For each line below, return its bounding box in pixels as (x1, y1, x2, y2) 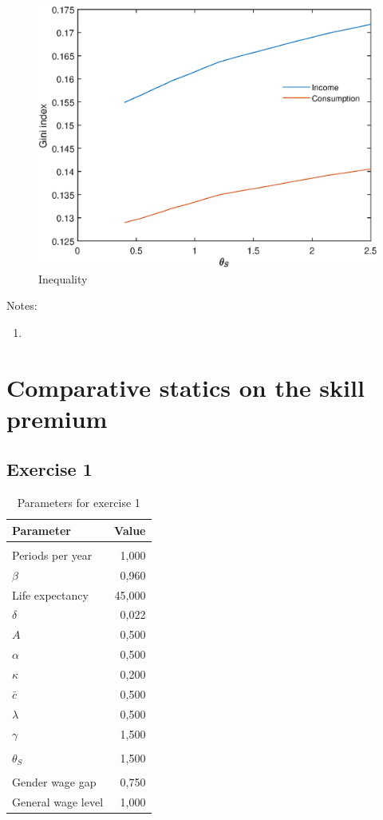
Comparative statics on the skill (6, 370, 365, 403)
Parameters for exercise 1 (17, 494, 140, 511)
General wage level (12, 793, 104, 810)
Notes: (6, 297, 38, 314)
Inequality (38, 270, 88, 287)
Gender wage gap (12, 773, 97, 790)
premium (6, 402, 108, 434)
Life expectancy (12, 586, 89, 603)
